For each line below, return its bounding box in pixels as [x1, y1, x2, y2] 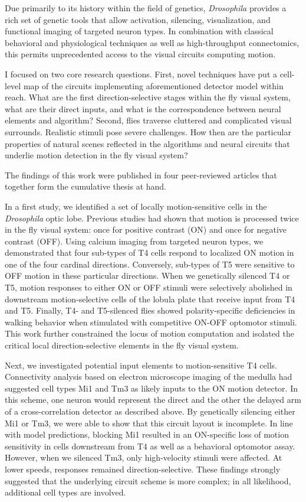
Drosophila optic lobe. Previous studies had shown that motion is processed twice [5, 211, 299, 224]
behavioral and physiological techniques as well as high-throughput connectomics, [5, 36, 300, 48]
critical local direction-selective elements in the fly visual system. [5, 339, 239, 351]
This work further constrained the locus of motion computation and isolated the [5, 327, 294, 340]
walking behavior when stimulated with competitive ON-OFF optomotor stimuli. [5, 315, 297, 328]
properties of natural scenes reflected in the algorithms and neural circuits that [5, 137, 290, 149]
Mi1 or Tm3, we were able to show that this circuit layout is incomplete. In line [5, 416, 293, 429]
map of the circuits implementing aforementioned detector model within [23, 79, 284, 92]
